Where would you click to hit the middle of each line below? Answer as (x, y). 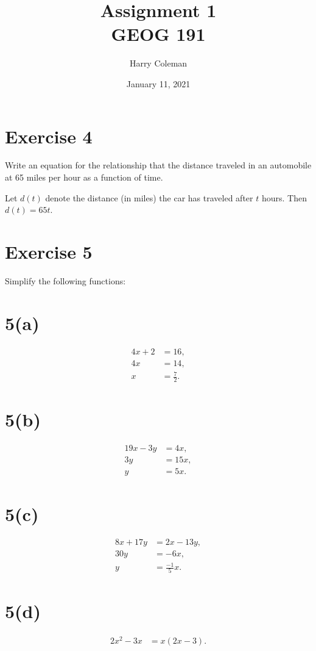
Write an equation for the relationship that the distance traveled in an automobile (158, 165)
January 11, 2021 (158, 83)
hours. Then (284, 197)
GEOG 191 (158, 34)
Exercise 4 (49, 136)
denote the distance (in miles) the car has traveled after (149, 197)
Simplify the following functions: (65, 280)
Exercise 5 (49, 251)
